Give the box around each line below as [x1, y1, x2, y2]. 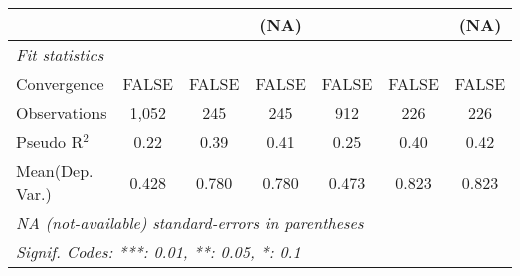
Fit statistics [16, 43, 104, 66]
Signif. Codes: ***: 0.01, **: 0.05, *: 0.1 [16, 240, 301, 263]
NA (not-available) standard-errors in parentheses [16, 211, 364, 234]
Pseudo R [16, 130, 84, 153]
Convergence [16, 72, 104, 95]
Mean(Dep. [16, 159, 94, 182]
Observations [16, 101, 107, 124]
